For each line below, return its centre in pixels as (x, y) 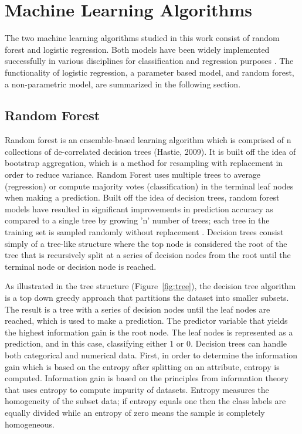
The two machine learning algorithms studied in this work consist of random (142, 38)
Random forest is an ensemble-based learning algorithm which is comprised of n (148, 140)
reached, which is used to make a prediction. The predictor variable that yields (146, 321)
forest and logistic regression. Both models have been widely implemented (137, 49)
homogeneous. (30, 424)
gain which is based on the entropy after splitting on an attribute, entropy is (142, 366)
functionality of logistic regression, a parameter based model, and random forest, (150, 72)
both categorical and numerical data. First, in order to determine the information (151, 355)
